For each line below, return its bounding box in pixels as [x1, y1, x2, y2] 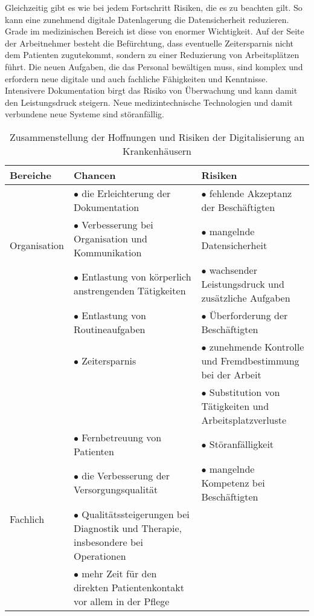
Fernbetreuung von [82, 430, 162, 444]
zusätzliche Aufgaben [201, 290, 290, 305]
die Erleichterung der [82, 186, 171, 200]
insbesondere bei [73, 534, 143, 549]
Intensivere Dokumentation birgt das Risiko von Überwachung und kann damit [5, 84, 298, 97]
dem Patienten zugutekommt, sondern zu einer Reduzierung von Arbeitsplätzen [5, 48, 300, 61]
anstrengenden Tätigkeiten [73, 284, 186, 298]
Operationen [73, 548, 126, 563]
